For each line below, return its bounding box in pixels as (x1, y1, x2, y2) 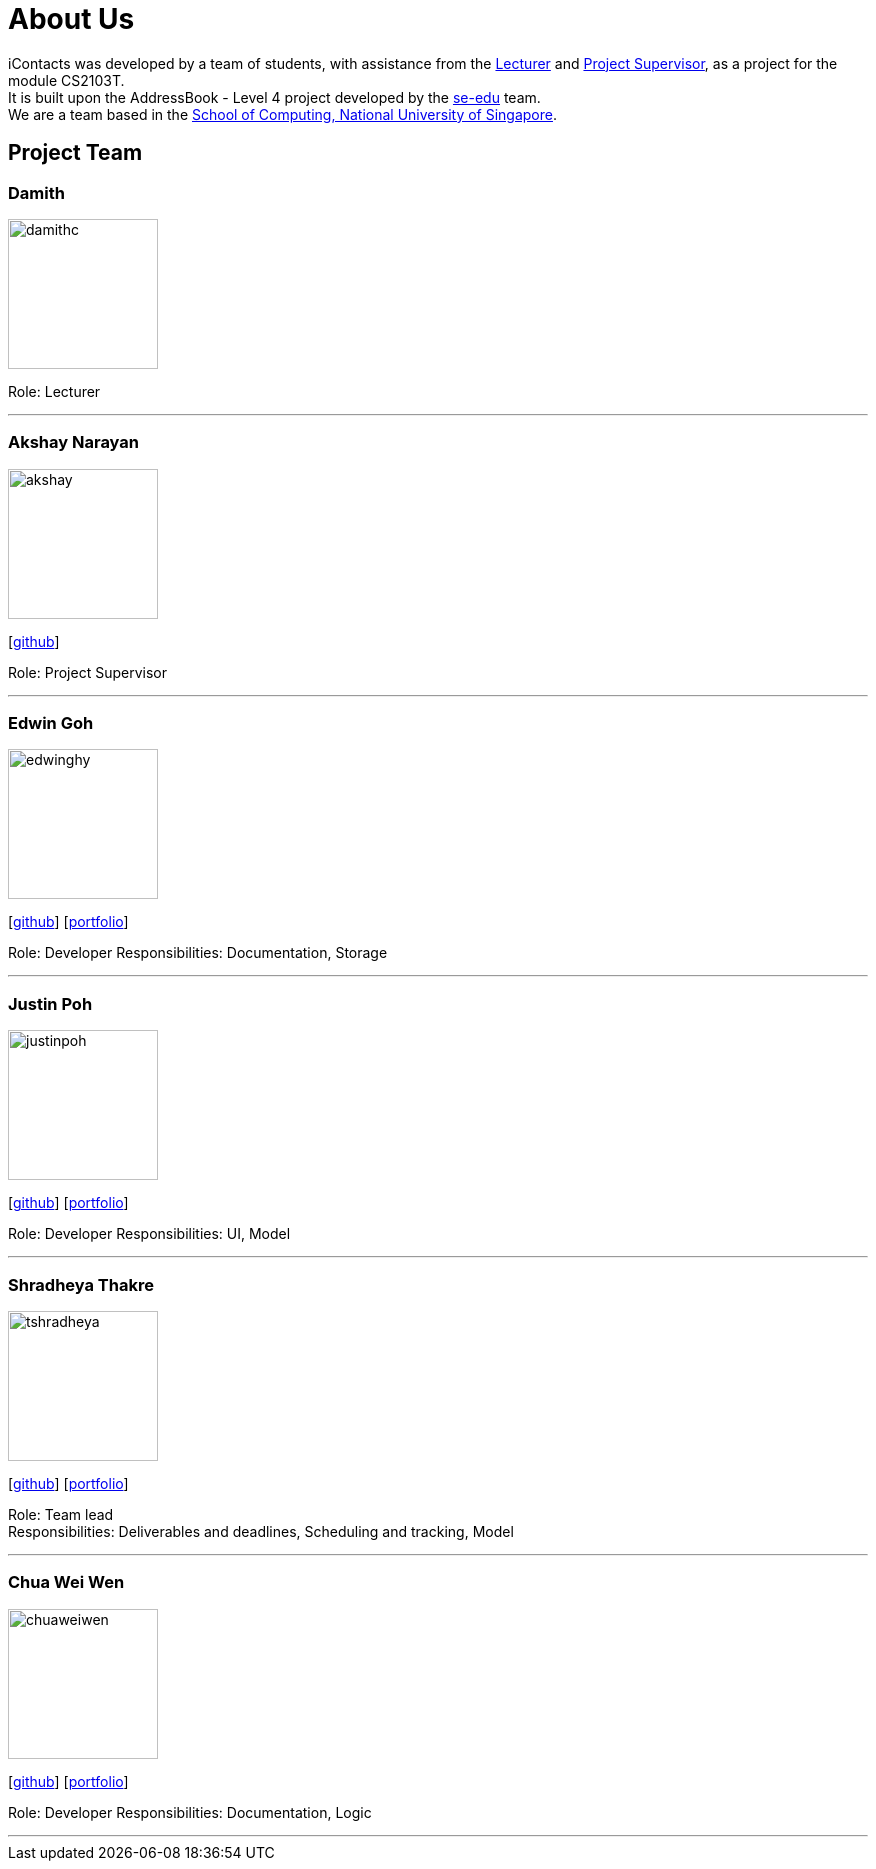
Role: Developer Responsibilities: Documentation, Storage (8, 944, 388, 962)
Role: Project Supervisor (8, 663, 167, 681)
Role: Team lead (8, 1505, 114, 1523)
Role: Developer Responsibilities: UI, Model (8, 1225, 291, 1243)
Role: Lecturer (8, 382, 101, 400)
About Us (8, 2, 135, 36)
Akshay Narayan (8, 432, 139, 453)
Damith (8, 182, 65, 203)
